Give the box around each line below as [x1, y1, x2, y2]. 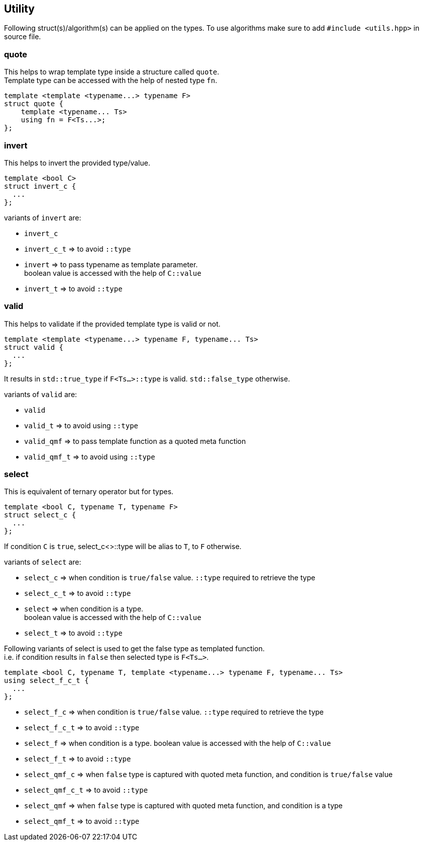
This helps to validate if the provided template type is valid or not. [4, 319, 221, 328]
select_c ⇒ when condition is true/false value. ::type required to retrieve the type [24, 573, 315, 582]
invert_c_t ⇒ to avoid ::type [24, 244, 131, 253]
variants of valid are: [4, 390, 77, 399]
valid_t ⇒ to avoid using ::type [24, 421, 139, 430]
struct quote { [4, 100, 64, 108]
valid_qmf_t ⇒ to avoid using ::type [24, 452, 155, 461]
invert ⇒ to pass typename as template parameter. [24, 260, 198, 269]
